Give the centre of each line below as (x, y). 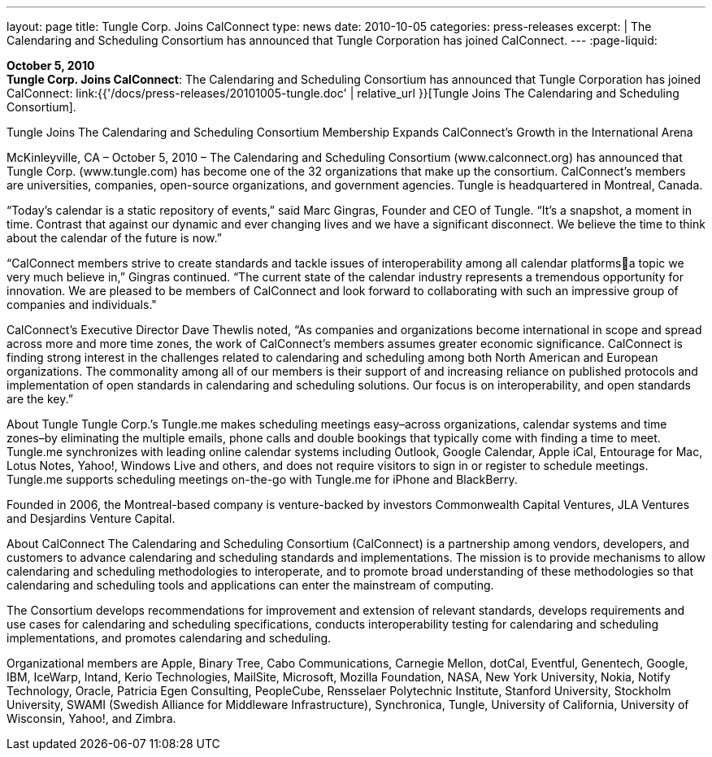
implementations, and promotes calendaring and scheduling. (169, 638)
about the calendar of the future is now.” (114, 238)
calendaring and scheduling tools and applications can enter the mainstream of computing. (250, 585)
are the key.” (40, 399)
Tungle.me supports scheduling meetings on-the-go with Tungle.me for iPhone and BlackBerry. (262, 479)
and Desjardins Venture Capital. (91, 518)
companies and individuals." (82, 305)
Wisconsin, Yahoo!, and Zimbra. (91, 718)
